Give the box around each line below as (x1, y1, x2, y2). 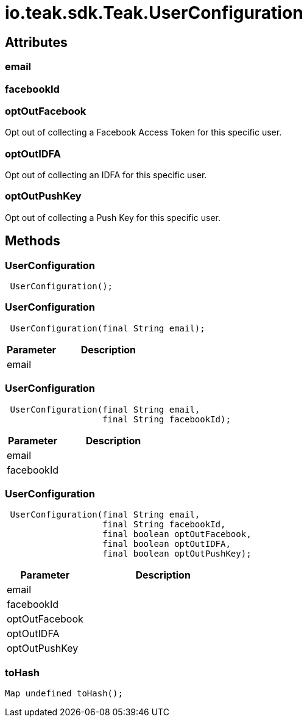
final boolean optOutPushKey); (102, 549, 252, 559)
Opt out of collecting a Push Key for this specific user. (5, 212, 221, 223)
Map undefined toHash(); (5, 688, 123, 699)
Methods (5, 233, 60, 249)
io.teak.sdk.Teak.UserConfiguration (5, 2, 303, 23)
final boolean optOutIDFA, (102, 539, 231, 549)
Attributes (5, 34, 68, 50)
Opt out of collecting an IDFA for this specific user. (5, 170, 207, 181)
